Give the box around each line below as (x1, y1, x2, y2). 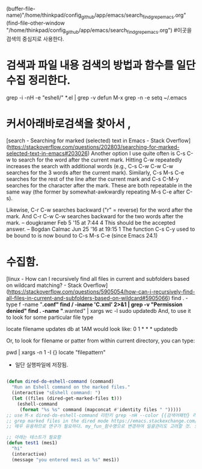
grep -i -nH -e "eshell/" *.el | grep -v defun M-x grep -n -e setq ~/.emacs (6, 93, 188, 101)
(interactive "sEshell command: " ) (11, 390, 101, 396)
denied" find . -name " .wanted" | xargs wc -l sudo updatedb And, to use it (6, 307, 191, 315)
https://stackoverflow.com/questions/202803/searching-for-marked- (8, 143, 180, 151)
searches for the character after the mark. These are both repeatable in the (6, 182, 192, 189)
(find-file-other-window (6, 19, 65, 27)
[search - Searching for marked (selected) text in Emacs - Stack (6, 137, 165, 144)
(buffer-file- (6, 5, 36, 12)
